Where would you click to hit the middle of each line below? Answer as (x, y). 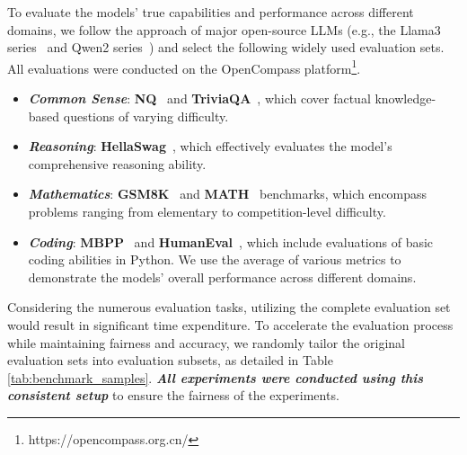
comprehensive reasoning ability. (117, 163)
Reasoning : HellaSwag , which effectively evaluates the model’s (210, 146)
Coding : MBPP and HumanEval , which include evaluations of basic (231, 241)
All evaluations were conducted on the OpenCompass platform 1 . (184, 67)
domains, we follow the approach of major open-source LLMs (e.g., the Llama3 (224, 29)
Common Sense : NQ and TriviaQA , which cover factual (199, 98)
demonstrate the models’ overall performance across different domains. (222, 277)
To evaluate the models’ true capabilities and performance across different (211, 12)
